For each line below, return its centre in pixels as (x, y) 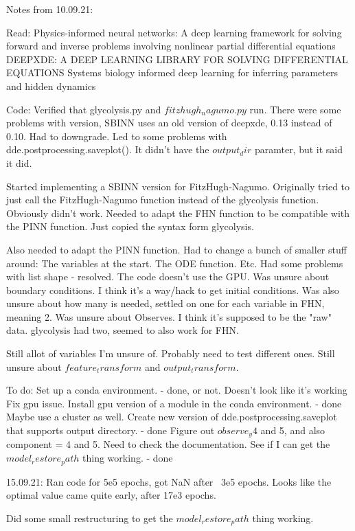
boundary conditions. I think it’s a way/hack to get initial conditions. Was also (173, 290)
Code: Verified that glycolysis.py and (84, 109)
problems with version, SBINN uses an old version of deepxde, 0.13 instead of (169, 123)
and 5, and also (293, 430)
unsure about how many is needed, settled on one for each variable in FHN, (165, 303)
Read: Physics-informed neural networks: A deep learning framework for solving (174, 32)
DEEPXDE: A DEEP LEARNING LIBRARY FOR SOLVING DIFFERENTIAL (177, 59)
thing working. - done (128, 458)
